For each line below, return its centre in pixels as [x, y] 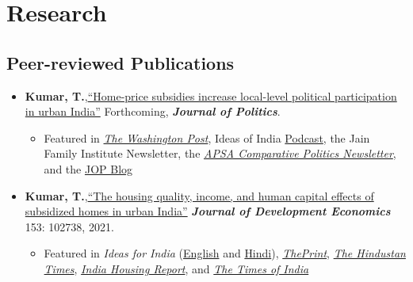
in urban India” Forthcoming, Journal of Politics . [153, 111]
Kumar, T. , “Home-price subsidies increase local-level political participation [211, 95]
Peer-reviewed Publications [120, 62]
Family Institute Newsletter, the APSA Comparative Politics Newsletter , [220, 153]
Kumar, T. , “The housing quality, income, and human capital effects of [199, 195]
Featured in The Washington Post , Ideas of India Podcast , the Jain [207, 137]
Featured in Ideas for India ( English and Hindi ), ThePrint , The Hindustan [225, 253]
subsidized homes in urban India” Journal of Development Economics [208, 211]
